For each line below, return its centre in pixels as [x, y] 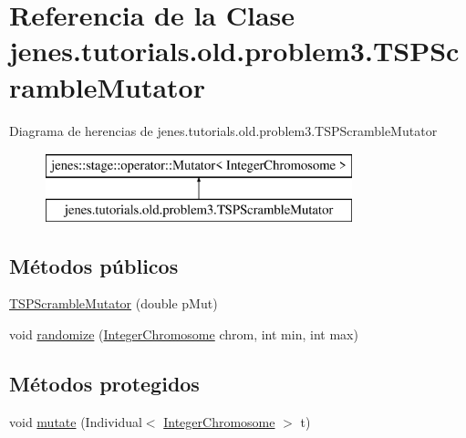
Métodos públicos [94, 265]
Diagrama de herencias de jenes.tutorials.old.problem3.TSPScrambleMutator [223, 130]
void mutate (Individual [76, 421]
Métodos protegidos [104, 384]
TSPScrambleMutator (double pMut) [114, 303]
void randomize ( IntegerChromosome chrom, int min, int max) [184, 334]
